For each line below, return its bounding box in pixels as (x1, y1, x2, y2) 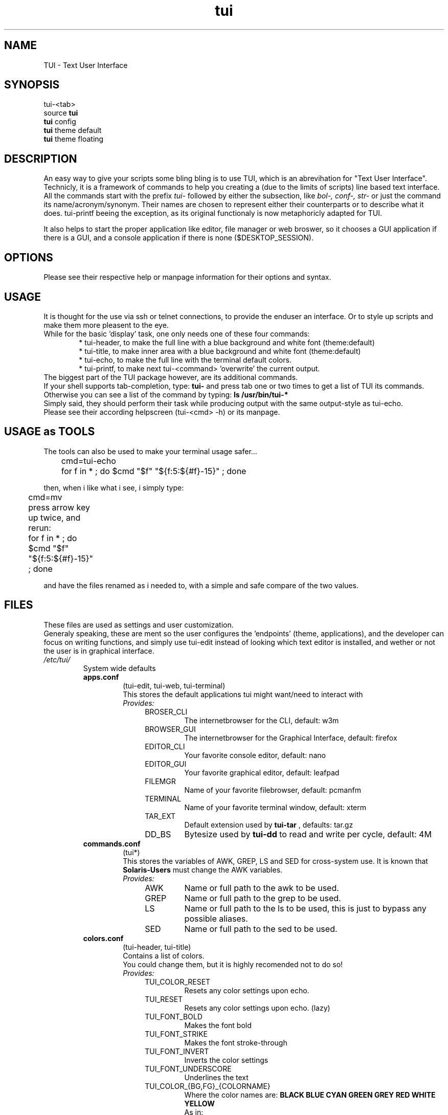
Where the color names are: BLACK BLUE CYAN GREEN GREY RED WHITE (184, 1090, 436, 1099)
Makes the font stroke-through (184, 1038, 287, 1047)
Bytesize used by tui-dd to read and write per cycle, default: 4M (184, 829, 432, 839)
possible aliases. (184, 913, 248, 924)
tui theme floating (43, 135, 104, 144)
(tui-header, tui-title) (123, 942, 191, 951)
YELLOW (184, 1099, 215, 1108)
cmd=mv (28, 492, 62, 502)
